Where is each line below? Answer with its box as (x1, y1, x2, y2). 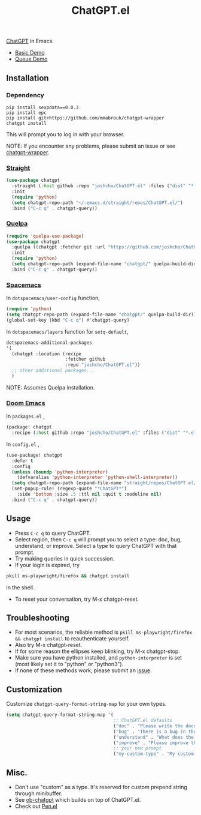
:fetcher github (65, 356, 106, 362)
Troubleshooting (6, 613, 70, 623)
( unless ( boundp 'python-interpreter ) (11, 469, 109, 475)
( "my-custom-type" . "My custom (113, 751, 194, 757)
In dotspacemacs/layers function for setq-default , (6, 328, 129, 335)
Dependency (6, 91, 45, 99)
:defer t (11, 457, 33, 464)
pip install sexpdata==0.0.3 (6, 104, 79, 110)
